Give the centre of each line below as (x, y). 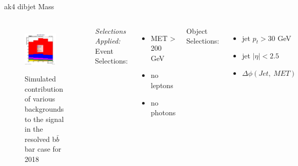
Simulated (41, 79)
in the (34, 129)
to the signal (44, 119)
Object (197, 30)
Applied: (108, 41)
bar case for (43, 149)
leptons (162, 85)
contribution (44, 88)
